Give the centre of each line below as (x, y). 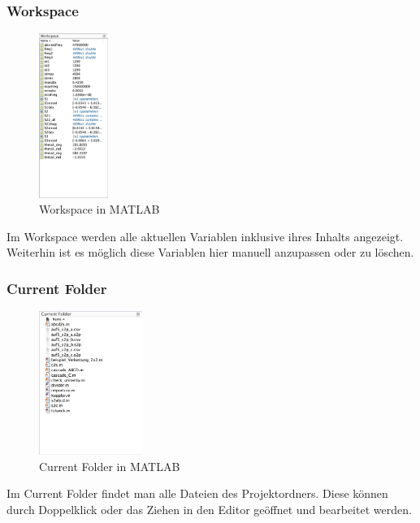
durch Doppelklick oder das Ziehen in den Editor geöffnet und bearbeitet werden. (209, 509)
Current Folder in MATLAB (110, 466)
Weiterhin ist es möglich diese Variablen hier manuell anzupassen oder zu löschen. (210, 252)
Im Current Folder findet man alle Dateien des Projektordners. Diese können (197, 493)
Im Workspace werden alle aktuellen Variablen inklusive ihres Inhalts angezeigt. (205, 236)
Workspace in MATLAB (100, 209)
